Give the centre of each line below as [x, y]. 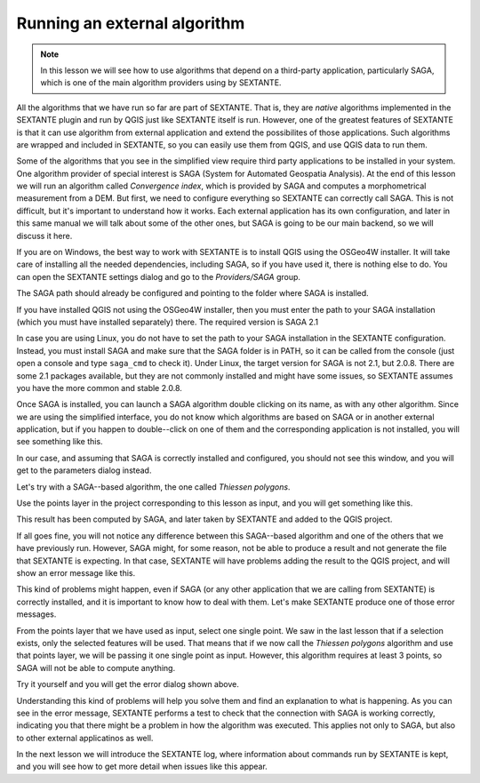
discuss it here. [44, 236]
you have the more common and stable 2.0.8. [99, 388]
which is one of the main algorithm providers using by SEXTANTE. [161, 83]
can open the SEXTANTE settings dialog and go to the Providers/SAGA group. [159, 276]
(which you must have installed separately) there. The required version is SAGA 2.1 [168, 322]
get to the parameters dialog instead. [84, 470]
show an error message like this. [76, 573]
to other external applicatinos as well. [85, 738]
